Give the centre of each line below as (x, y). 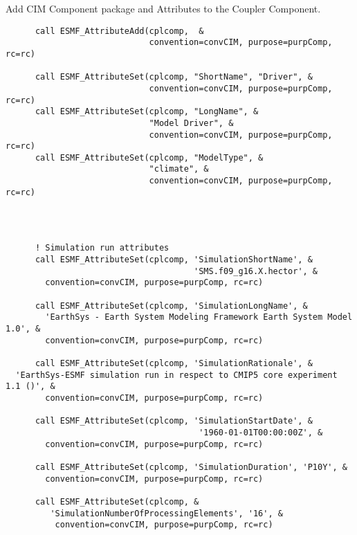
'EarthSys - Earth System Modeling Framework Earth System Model (199, 317)
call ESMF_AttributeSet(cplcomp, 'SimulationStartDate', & (174, 421)
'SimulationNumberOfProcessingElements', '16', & (166, 513)
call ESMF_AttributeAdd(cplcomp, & (119, 31)
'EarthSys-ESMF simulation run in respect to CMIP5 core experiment (176, 375)
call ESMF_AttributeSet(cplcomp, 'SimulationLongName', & (171, 306)
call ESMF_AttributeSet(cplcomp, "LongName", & (147, 112)
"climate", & (179, 169)
